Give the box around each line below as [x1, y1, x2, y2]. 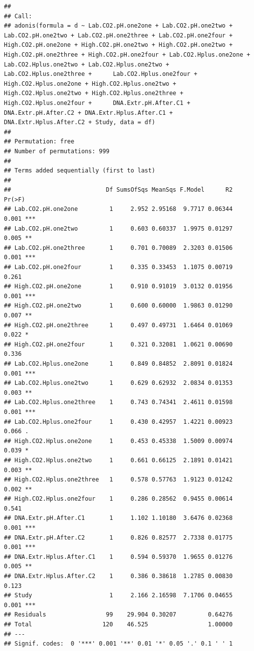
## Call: [4, 12, 32, 20]
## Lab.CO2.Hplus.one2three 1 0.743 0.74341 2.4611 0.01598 [4, 399, 233, 406]
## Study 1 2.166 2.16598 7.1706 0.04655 [4, 592, 233, 599]
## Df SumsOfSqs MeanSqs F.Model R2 [4, 186, 233, 194]
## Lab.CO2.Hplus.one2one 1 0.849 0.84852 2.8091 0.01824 [4, 360, 233, 367]
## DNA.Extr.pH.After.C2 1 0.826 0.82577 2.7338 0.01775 [4, 534, 233, 541]
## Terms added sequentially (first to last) [4, 167, 155, 174]
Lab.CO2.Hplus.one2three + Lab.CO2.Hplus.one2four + [4, 70, 198, 78]
